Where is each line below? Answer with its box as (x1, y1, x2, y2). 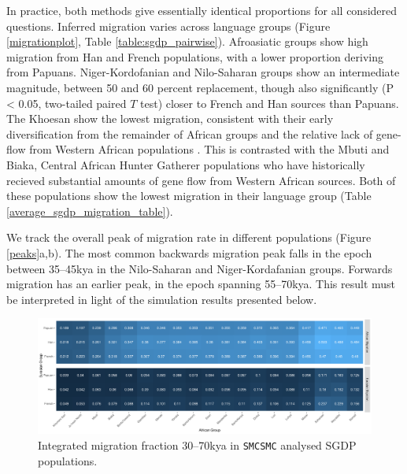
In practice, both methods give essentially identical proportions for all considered (6, 2, 398, 18)
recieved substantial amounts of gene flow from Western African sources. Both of (6, 172, 396, 188)
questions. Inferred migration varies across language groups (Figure (6, 17, 331, 34)
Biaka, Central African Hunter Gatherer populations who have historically (6, 156, 365, 172)
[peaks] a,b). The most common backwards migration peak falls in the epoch (6, 244, 372, 261)
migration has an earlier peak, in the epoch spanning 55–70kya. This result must (6, 276, 396, 292)
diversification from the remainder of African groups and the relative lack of (6, 125, 373, 142)
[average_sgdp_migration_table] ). (6, 202, 173, 219)
